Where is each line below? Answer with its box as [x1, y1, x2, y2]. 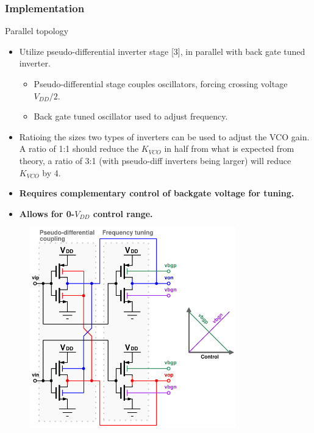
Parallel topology [5, 24, 69, 37]
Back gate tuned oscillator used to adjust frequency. [34, 110, 228, 123]
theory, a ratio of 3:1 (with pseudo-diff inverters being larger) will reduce [19, 154, 291, 166]
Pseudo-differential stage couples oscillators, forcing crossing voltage [34, 77, 288, 90]
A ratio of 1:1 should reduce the [19, 142, 139, 155]
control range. [93, 207, 153, 220]
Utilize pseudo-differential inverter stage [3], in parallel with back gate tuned [19, 45, 305, 57]
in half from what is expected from [164, 142, 294, 155]
